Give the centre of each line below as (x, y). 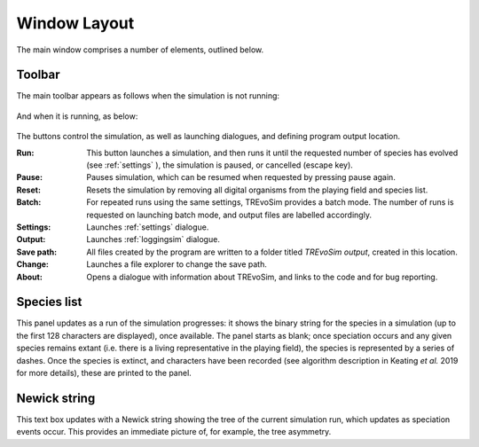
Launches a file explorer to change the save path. (177, 264)
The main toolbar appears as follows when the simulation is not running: (148, 96)
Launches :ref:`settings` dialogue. (148, 227)
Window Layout (75, 23)
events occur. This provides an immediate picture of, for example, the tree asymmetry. (174, 432)
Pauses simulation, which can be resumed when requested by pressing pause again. (241, 177)
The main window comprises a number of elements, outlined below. (140, 50)
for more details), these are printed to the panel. (104, 373)
